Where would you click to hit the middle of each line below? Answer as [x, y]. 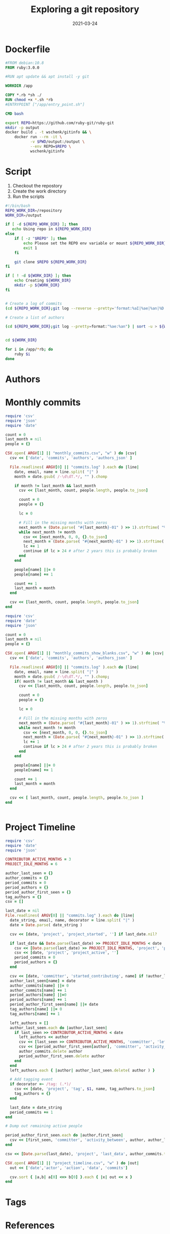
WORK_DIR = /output [24, 215]
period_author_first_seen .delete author [62, 1056]
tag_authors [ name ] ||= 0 [36, 1009]
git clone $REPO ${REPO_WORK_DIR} [51, 262]
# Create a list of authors [35, 318]
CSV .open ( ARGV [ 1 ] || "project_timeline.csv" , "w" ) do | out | [72, 1163]
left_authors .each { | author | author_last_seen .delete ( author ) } [82, 1070]
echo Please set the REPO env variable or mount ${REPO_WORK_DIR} [95, 243]
